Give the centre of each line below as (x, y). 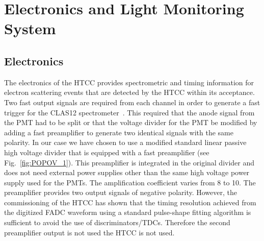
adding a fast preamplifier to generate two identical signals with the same (119, 132)
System (30, 28)
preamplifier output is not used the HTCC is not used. (89, 232)
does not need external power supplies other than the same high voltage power (127, 172)
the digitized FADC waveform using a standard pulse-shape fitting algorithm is (128, 212)
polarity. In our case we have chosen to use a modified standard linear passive (125, 142)
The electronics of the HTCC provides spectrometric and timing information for (129, 82)
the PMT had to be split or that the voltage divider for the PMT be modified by (131, 122)
